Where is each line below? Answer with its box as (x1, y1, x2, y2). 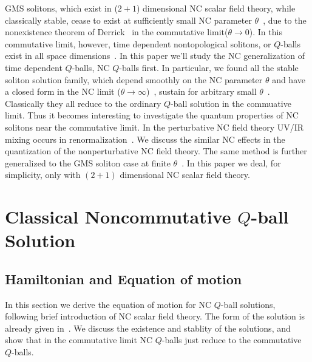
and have (272, 73, 305, 86)
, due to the (263, 13, 307, 26)
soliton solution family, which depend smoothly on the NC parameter (5, 73, 263, 86)
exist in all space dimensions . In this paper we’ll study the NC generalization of (5, 49, 305, 62)
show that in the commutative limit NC (5, 333, 153, 346)
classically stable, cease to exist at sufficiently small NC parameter (5, 13, 252, 26)
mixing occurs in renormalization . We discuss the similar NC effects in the (5, 132, 285, 145)
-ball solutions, (220, 298, 276, 310)
